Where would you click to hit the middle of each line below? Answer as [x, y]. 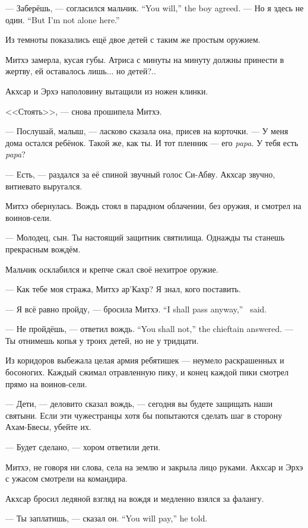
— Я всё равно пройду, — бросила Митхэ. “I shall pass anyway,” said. [136, 309]
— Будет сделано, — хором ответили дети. [83, 447]
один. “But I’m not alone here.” [63, 19]
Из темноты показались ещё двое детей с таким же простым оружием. [133, 39]
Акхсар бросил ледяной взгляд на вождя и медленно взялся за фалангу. [135, 498]
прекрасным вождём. [43, 249]
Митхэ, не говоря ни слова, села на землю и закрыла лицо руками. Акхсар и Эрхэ [154, 467]
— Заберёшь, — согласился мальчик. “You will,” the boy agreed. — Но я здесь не [155, 8]
